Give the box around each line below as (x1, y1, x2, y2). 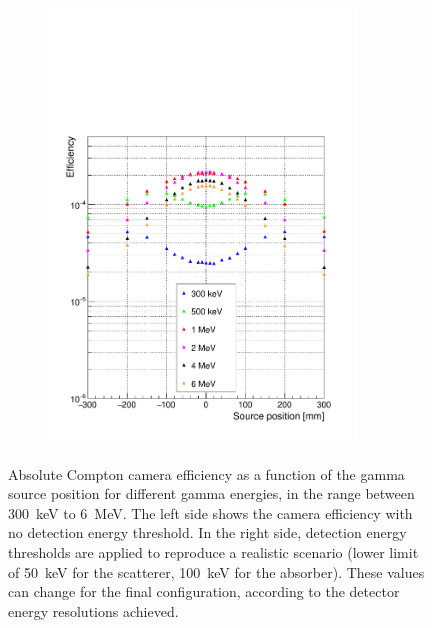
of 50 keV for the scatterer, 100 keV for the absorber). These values (8, 561, 425, 582)
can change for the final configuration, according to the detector (8, 581, 400, 602)
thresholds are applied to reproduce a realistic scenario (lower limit (8, 542, 419, 563)
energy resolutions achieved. (8, 600, 179, 621)
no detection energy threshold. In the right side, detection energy (8, 522, 407, 543)
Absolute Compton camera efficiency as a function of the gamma (8, 463, 405, 484)
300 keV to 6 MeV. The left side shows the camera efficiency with (8, 502, 413, 523)
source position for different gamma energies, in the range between (8, 483, 415, 504)
